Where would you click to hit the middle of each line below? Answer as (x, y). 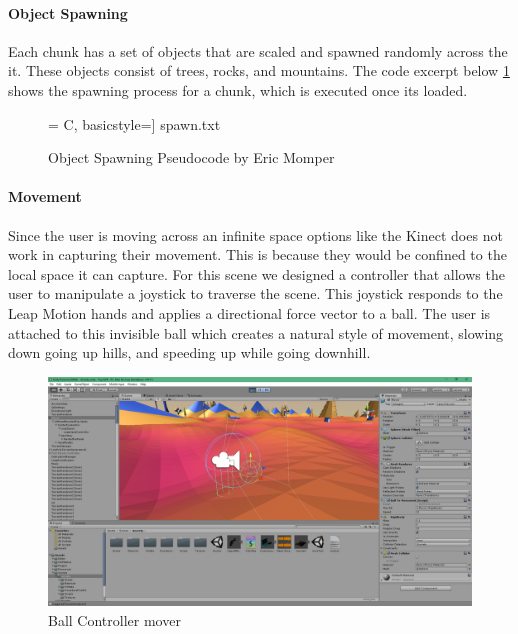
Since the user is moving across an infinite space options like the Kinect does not (255, 234)
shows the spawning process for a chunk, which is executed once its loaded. (238, 89)
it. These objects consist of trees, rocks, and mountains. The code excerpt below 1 (259, 70)
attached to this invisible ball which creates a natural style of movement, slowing (256, 332)
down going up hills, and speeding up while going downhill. (189, 352)
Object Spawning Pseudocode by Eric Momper (191, 157)
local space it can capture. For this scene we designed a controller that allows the (256, 273)
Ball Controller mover (114, 619)
